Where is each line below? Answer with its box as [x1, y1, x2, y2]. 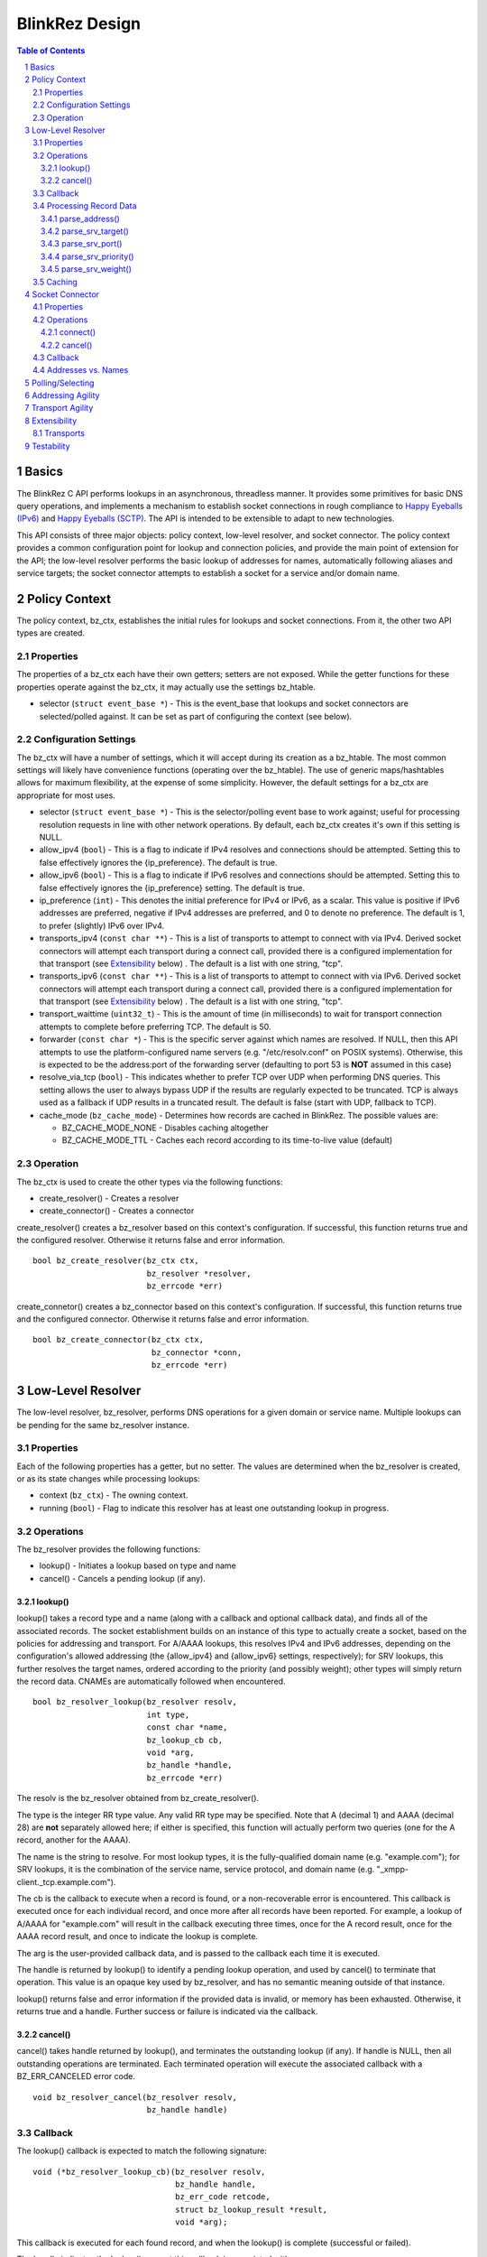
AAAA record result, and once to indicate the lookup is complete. [16, 1931, 259, 1942]
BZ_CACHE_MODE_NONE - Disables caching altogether [61, 1122, 270, 1133]
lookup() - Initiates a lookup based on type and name [39, 1560, 236, 1571]
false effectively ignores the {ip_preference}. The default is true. [39, 857, 278, 868]
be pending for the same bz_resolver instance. [16, 1419, 189, 1430]
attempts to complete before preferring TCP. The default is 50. [39, 1021, 271, 1032]
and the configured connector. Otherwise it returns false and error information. [16, 1314, 309, 1324]
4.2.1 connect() [41, 327, 96, 338]
